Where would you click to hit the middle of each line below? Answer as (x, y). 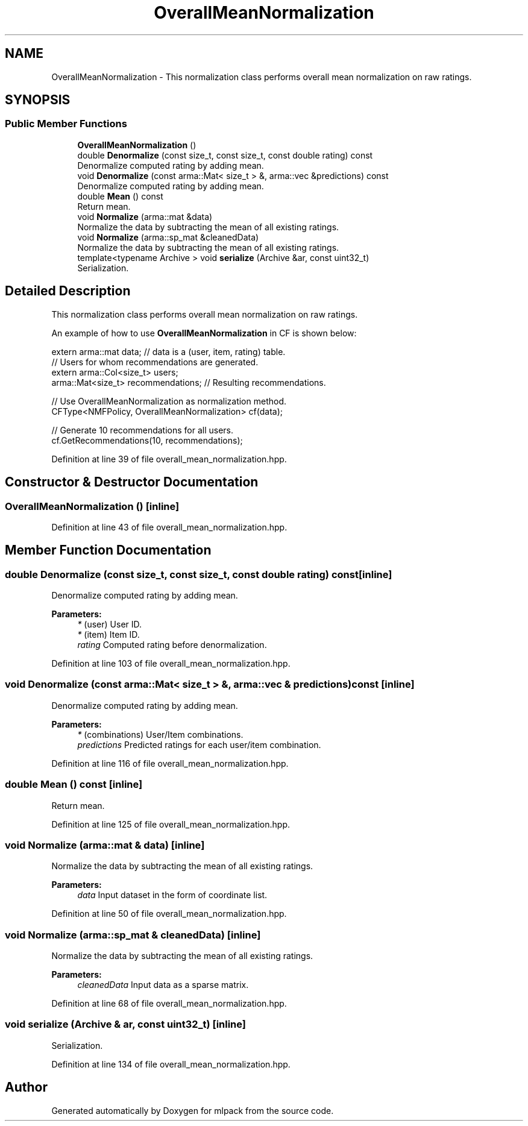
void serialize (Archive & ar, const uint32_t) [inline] (126, 1024)
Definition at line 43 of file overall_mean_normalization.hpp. (169, 527)
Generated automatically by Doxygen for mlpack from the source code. (193, 1110)
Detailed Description (68, 291)
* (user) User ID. (110, 624)
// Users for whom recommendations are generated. (155, 362)
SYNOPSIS (38, 100)
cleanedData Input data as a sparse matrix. (163, 985)
